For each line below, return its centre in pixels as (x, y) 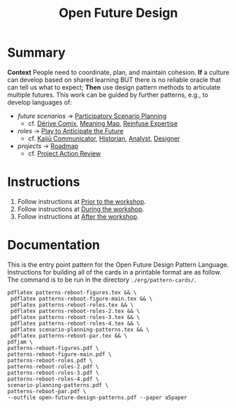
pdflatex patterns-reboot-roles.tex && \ (72, 305)
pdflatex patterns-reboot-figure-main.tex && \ (81, 299)
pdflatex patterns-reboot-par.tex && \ (69, 336)
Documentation (54, 245)
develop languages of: (40, 102)
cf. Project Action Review (64, 153)
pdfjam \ (20, 342)
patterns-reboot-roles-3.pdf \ (53, 373)
